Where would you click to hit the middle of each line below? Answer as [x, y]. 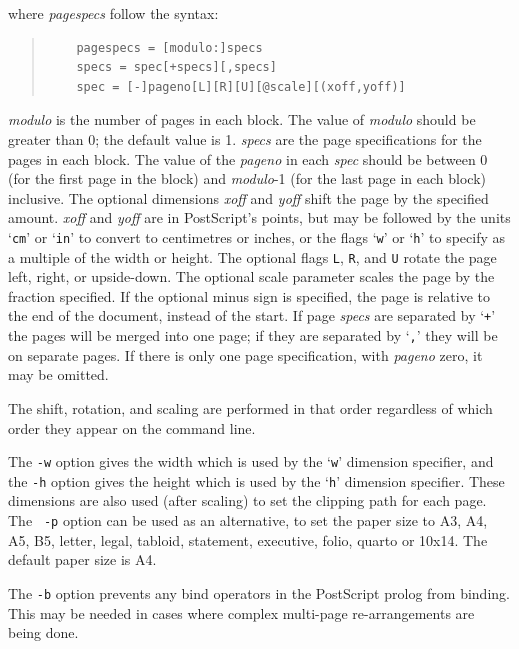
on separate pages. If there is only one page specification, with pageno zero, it [245, 354]
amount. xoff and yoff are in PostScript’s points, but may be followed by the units [259, 217]
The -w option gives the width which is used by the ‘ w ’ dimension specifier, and [251, 461]
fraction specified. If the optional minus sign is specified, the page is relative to [249, 295]
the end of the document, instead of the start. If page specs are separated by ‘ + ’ [252, 315]
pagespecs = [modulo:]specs [169, 47]
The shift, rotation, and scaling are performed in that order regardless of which [250, 407]
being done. [43, 632]
